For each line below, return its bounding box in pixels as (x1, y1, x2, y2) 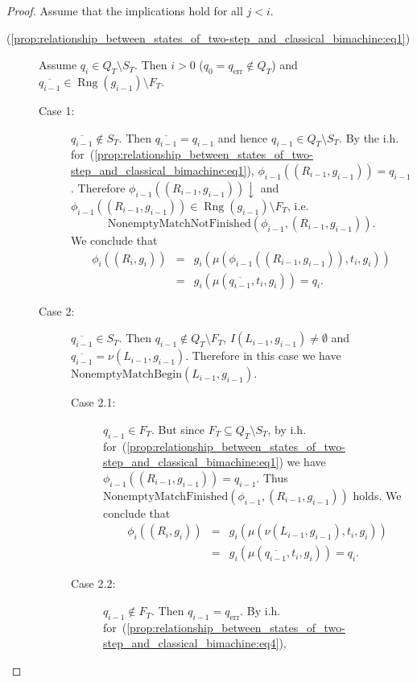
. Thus (256, 469, 288, 486)
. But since (151, 420, 204, 437)
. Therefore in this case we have (185, 347, 341, 364)
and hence (217, 129, 268, 146)
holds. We (353, 486, 402, 503)
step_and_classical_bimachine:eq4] (103, 634, 279, 651)
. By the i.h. (339, 129, 399, 146)
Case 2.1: (71, 394, 116, 411)
